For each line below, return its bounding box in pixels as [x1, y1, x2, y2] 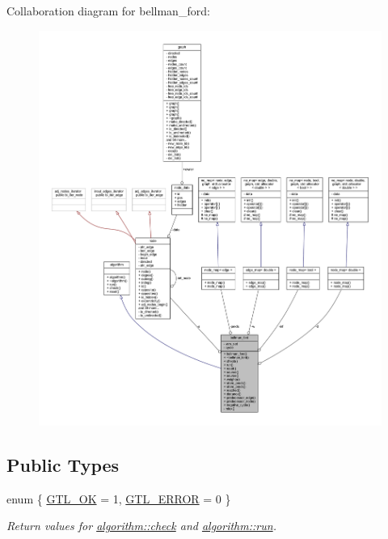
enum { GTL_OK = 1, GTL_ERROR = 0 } [6, 490, 231, 507]
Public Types [6, 452, 120, 477]
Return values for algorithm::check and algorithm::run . [6, 517, 276, 534]
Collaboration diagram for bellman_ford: [6, 2, 210, 19]
